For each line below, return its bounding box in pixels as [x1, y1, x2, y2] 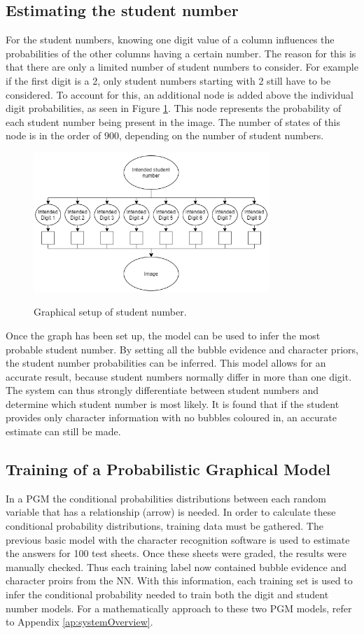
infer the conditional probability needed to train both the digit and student [6, 587, 329, 602]
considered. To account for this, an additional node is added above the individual [6, 87, 353, 101]
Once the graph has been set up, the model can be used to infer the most [6, 327, 321, 342]
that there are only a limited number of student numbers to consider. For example [6, 59, 358, 74]
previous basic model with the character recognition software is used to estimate [6, 532, 350, 547]
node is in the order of [6, 128, 101, 143]
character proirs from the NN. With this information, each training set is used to [6, 573, 353, 588]
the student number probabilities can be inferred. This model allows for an [6, 355, 326, 370]
